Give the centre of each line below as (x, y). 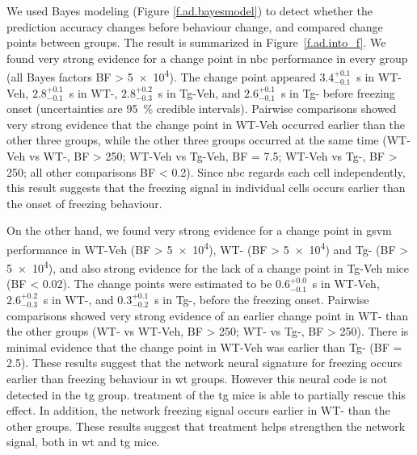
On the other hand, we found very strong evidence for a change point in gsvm (199, 230)
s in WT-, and (78, 300)
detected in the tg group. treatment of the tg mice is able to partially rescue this (206, 394)
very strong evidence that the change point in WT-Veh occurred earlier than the (206, 124)
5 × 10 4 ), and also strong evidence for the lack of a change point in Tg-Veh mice (208, 267)
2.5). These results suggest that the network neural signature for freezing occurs (204, 363)
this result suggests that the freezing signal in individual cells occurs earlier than (206, 188)
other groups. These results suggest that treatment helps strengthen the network (206, 426)
